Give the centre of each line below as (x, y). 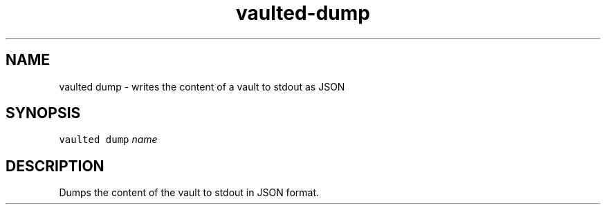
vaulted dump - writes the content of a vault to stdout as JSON (202, 86)
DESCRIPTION (55, 166)
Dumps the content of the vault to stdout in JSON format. (189, 193)
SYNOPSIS (43, 113)
